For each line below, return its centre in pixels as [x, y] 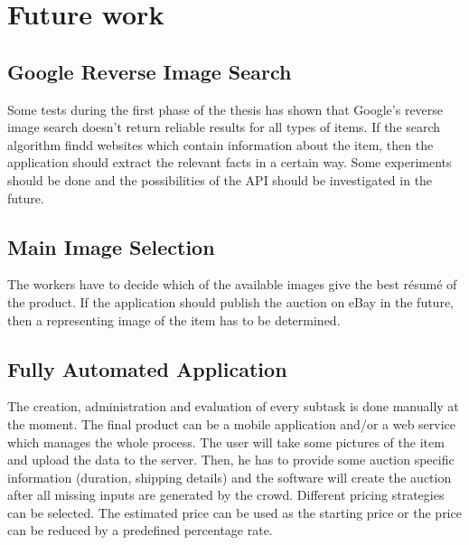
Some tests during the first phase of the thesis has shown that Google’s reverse [225, 109]
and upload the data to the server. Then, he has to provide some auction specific [231, 460]
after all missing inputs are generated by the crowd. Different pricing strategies [226, 495]
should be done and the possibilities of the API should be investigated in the [220, 179]
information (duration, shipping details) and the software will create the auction [230, 477]
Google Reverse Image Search [150, 71]
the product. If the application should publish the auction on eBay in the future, [231, 301]
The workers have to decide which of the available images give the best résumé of [232, 284]
